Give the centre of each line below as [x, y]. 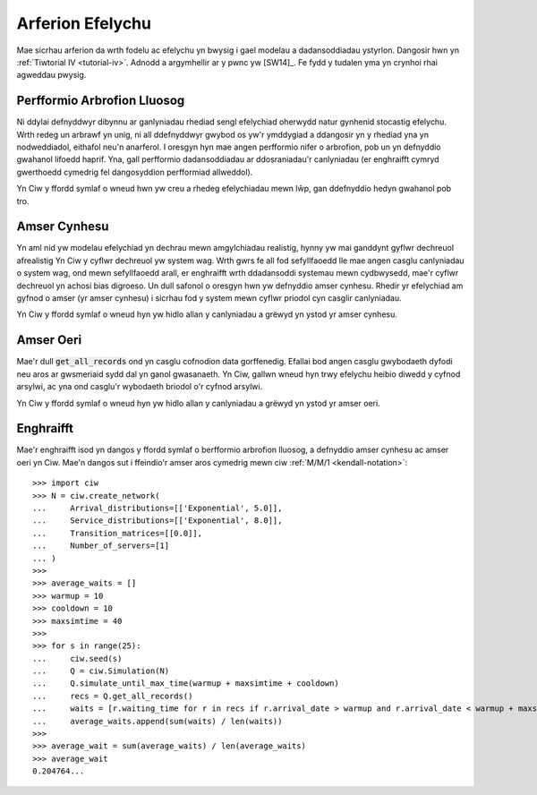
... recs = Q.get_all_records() [113, 696]
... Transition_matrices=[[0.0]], [118, 533]
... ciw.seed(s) [77, 658]
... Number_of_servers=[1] [101, 546]
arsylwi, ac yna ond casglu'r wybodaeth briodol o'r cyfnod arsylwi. [140, 387]
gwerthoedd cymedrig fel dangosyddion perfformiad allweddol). [135, 172]
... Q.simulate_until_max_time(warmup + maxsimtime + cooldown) [186, 684]
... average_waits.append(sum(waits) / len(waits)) [158, 721]
